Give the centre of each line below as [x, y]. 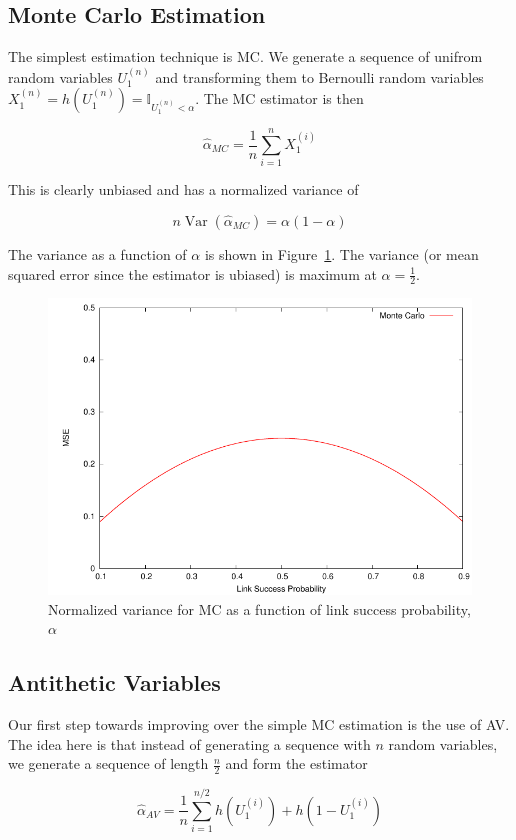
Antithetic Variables [114, 682]
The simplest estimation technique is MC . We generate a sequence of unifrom [245, 56]
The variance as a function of [97, 253]
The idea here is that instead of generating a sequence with [189, 743]
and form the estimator [296, 763]
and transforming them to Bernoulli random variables [319, 76]
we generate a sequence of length [108, 763]
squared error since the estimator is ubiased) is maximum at [192, 273]
